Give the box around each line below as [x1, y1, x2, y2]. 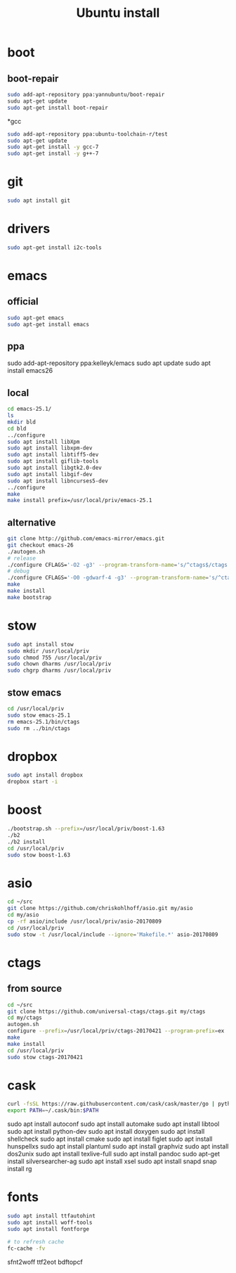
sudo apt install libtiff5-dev [7, 452, 99, 459]
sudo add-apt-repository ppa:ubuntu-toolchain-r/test [7, 130, 169, 138]
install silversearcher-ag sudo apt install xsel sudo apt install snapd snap [7, 1157, 217, 1165]
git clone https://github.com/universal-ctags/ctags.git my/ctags [7, 1008, 206, 1015]
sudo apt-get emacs [7, 314, 65, 321]
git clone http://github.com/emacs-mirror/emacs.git [7, 535, 165, 542]
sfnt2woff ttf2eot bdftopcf [7, 1258, 83, 1266]
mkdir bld [7, 418, 37, 426]
